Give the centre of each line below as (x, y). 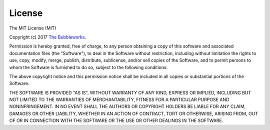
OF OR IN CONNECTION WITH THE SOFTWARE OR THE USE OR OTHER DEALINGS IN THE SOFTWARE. (116, 120)
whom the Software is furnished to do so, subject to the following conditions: (88, 67)
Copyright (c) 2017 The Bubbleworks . (48, 37)
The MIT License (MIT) (33, 28)
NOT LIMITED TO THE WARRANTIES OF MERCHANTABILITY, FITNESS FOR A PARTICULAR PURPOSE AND (119, 99)
